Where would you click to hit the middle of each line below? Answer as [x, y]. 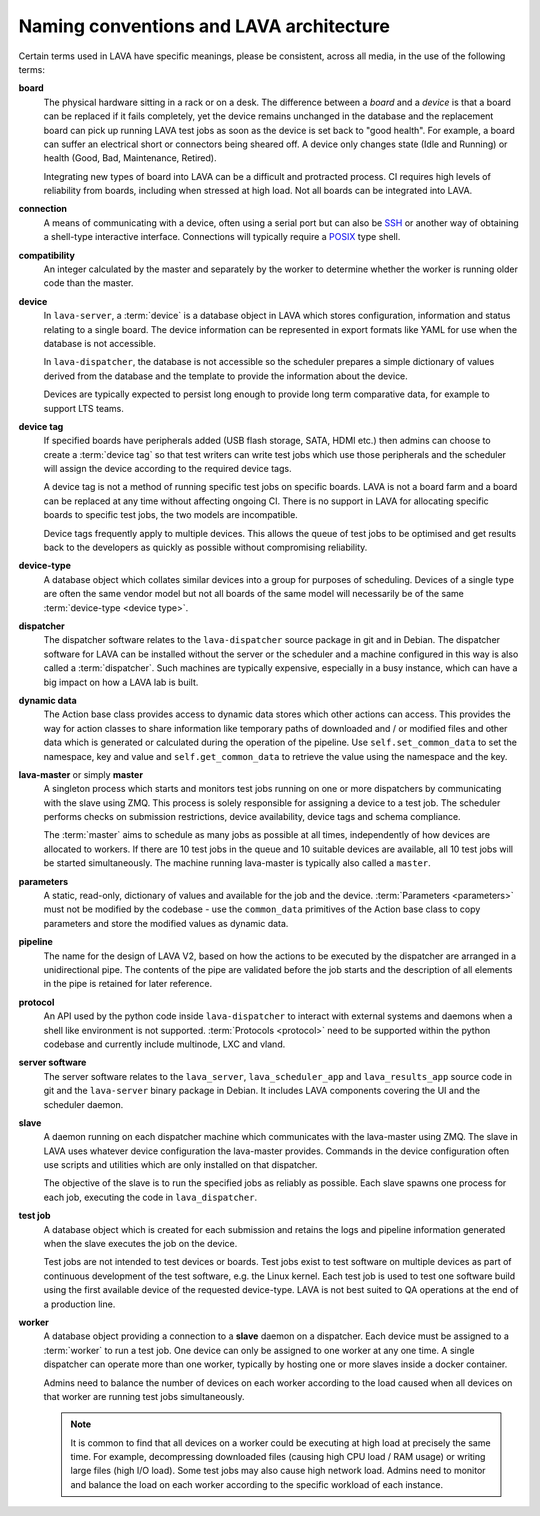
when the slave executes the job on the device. [140, 1244]
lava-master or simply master [81, 774]
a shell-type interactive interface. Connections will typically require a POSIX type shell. [222, 237]
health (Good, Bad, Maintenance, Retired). [130, 158]
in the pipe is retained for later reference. [128, 984]
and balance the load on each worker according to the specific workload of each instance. [257, 1484]
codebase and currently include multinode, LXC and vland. [164, 1044]
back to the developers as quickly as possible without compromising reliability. [205, 547]
